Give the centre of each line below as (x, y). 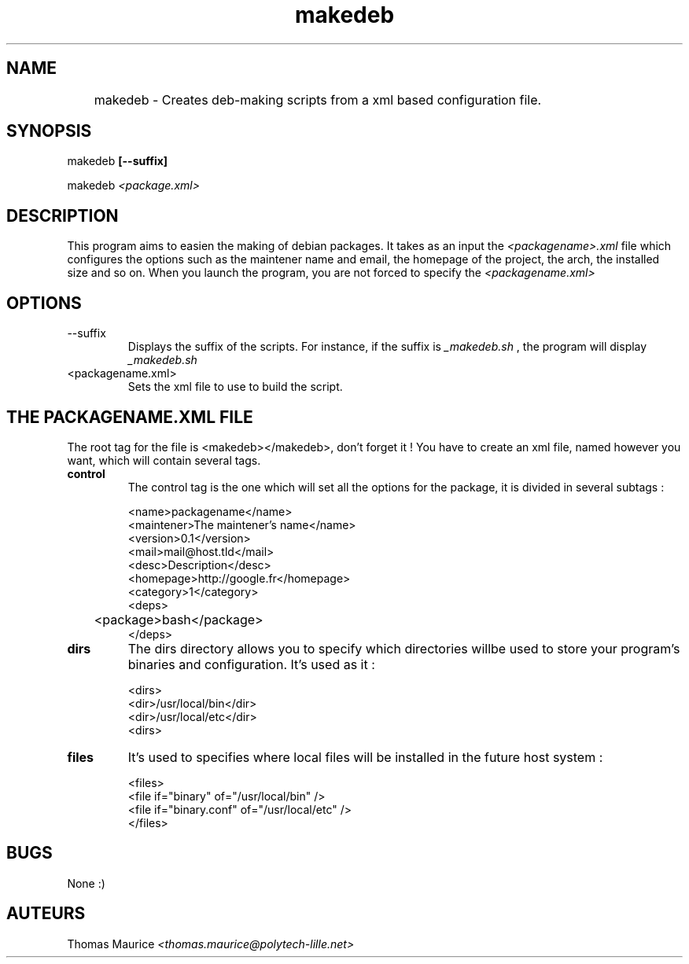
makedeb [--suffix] (118, 161)
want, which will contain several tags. (164, 460)
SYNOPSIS (49, 131)
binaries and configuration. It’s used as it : (251, 664)
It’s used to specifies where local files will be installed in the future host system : (365, 757)
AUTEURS (46, 914)
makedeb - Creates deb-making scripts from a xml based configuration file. (318, 99)
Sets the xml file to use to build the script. (235, 387)
